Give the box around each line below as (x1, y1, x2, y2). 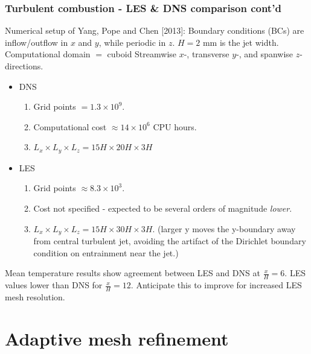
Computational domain (5, 48, 91, 60)
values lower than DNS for (5, 279, 103, 291)
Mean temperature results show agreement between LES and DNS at (5, 267, 260, 279)
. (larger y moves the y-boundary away (152, 222, 296, 235)
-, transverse (184, 48, 229, 60)
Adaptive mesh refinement (5, 326, 229, 350)
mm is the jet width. (202, 36, 279, 48)
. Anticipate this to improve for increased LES (130, 279, 302, 291)
